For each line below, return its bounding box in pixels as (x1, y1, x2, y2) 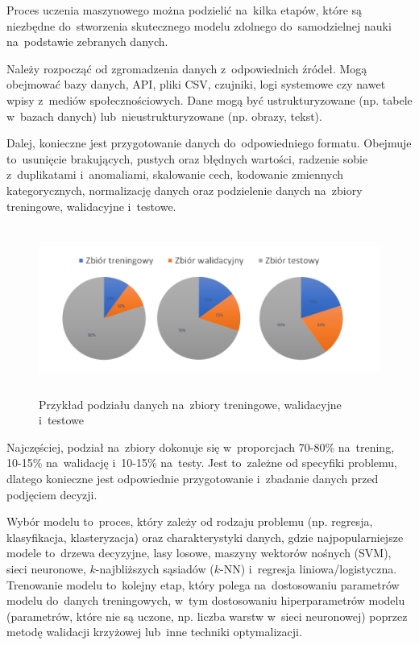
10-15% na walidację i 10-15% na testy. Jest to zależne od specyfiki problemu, (6, 454, 397, 471)
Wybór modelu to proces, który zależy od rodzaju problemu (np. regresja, (6, 513, 373, 530)
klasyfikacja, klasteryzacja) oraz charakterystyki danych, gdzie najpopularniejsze (6, 528, 404, 545)
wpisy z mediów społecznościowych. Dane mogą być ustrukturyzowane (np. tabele (6, 91, 413, 108)
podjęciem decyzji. (6, 486, 97, 502)
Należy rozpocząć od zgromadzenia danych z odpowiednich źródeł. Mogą (6, 60, 367, 76)
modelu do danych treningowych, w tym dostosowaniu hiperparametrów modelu (6, 592, 405, 609)
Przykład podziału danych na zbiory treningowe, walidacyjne (39, 395, 342, 412)
